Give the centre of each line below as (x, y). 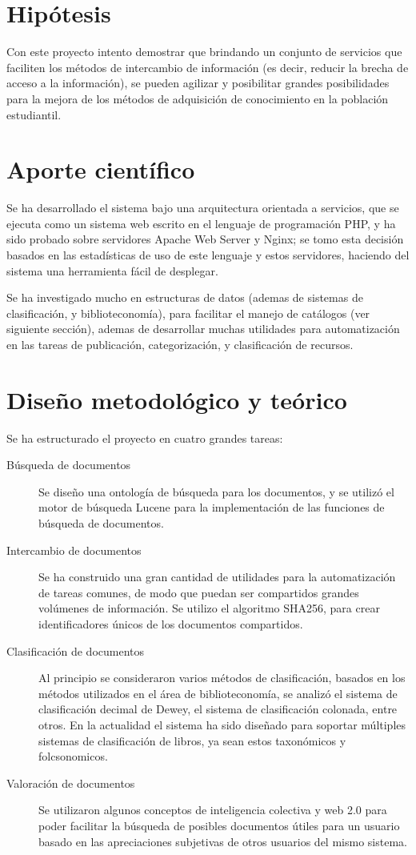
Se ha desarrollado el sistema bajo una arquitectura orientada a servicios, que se (203, 208)
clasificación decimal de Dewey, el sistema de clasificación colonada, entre (218, 709)
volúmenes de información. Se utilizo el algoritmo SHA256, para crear (209, 608)
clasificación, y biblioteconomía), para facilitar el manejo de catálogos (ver (188, 313)
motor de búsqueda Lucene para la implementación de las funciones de (212, 507)
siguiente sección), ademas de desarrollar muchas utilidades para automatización (203, 329)
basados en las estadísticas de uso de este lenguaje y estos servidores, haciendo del (208, 255)
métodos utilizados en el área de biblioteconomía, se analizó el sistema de (218, 693)
